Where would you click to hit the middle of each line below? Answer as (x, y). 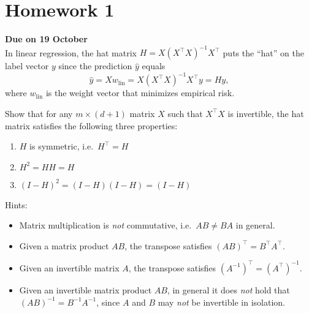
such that (185, 113)
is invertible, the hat (266, 113)
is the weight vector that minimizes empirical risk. (140, 93)
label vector (27, 66)
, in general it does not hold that (228, 289)
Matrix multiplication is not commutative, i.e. (105, 225)
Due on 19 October (46, 39)
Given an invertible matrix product (86, 289)
